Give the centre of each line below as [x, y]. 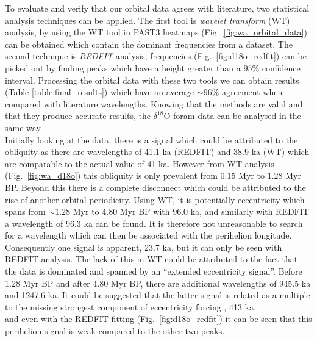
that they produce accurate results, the [78, 116]
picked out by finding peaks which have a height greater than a [123, 67]
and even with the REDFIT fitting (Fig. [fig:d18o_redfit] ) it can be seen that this [158, 319]
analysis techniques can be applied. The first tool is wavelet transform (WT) [148, 20]
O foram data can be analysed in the [232, 116]
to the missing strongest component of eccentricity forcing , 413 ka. [130, 307]
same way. [24, 127]
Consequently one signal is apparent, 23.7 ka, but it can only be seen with [144, 247]
